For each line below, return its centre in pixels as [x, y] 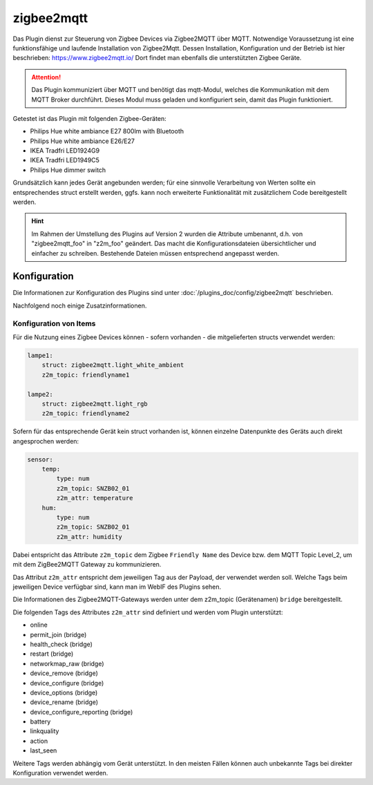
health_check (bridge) [61, 644]
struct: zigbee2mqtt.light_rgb [95, 404]
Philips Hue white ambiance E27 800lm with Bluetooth [107, 131]
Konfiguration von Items [54, 323]
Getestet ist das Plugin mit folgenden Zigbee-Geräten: [90, 118]
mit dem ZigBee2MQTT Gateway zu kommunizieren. [87, 565]
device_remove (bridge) [64, 673]
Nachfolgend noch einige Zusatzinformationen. [80, 305]
